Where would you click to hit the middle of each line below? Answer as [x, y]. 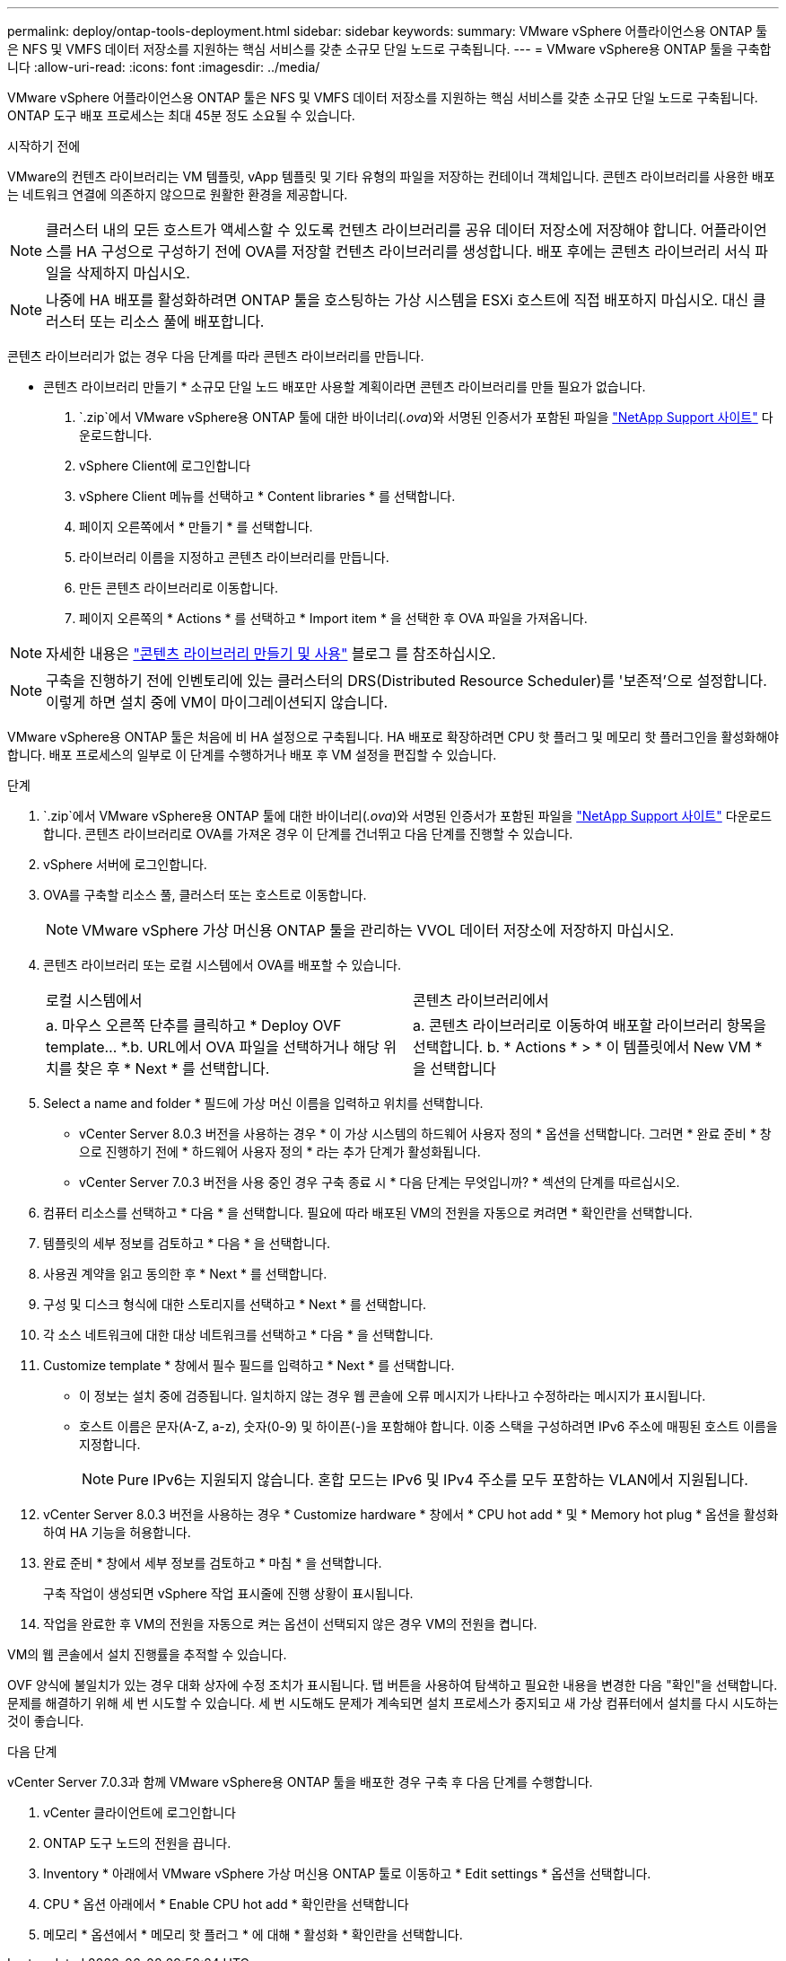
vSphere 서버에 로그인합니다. [125, 864]
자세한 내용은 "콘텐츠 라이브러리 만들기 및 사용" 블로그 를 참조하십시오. [271, 654]
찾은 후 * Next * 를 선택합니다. [173, 1068]
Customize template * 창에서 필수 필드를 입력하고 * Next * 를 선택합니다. [249, 1365]
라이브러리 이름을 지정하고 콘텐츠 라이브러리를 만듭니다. [234, 557]
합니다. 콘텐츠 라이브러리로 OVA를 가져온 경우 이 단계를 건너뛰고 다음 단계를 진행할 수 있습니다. [308, 834]
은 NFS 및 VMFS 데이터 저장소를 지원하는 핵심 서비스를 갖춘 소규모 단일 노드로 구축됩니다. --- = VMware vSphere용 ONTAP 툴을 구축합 [389, 49]
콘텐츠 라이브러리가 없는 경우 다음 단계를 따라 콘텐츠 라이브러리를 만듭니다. [216, 356]
